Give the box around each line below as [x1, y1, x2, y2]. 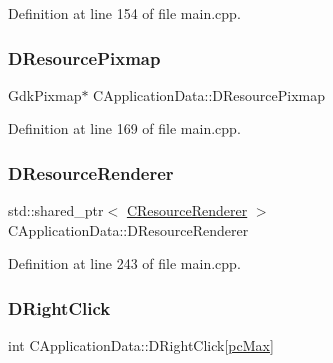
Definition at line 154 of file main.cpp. [8, 3, 241, 23]
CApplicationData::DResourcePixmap [93, 84, 326, 105]
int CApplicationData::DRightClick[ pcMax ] [8, 335, 274, 356]
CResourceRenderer [126, 200, 248, 221]
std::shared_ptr [8, 200, 104, 221]
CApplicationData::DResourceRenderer [8, 219, 249, 240]
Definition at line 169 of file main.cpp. [8, 118, 241, 139]
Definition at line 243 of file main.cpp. [8, 253, 241, 274]
